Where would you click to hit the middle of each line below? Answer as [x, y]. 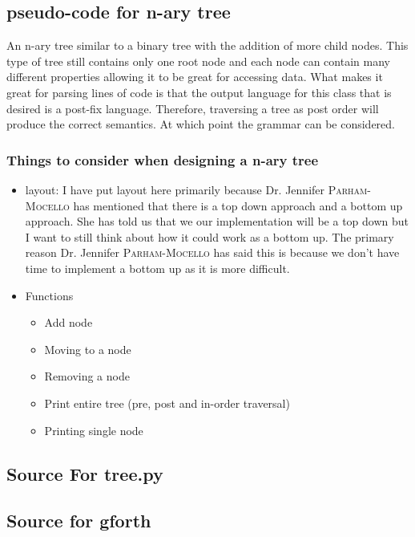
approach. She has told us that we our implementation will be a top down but [217, 221]
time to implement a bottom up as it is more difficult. [157, 268]
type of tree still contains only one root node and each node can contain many [198, 61]
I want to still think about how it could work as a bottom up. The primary [210, 236]
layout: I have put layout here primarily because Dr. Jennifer [175, 189]
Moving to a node [88, 349]
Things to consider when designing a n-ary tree [163, 159]
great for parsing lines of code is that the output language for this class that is [199, 92]
